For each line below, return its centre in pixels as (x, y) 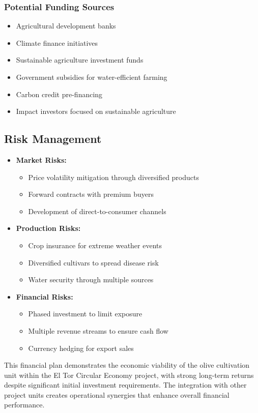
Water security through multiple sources (91, 279)
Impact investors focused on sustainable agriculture (96, 111)
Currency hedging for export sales (81, 348)
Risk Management (53, 139)
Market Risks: (41, 159)
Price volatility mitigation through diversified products (113, 177)
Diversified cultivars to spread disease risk (93, 262)
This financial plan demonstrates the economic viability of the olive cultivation (127, 365)
